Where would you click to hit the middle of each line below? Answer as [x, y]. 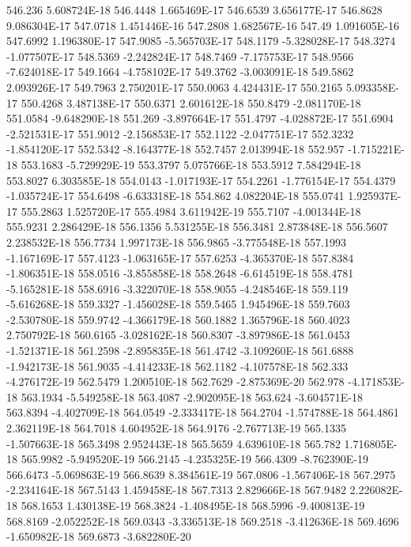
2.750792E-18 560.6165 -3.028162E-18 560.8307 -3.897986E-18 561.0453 [178, 335]
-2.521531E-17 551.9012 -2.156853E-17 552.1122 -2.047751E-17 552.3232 [180, 133]
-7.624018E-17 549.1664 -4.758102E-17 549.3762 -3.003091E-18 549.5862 [180, 72]
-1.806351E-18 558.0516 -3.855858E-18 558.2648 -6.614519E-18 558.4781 [180, 273]
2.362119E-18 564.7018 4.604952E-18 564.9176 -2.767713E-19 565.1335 [176, 428]
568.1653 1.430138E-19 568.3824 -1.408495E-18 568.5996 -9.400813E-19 [193, 505]
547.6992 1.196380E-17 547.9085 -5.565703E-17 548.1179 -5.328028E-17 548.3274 [201, 41]
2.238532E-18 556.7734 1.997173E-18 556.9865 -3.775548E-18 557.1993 [176, 241]
